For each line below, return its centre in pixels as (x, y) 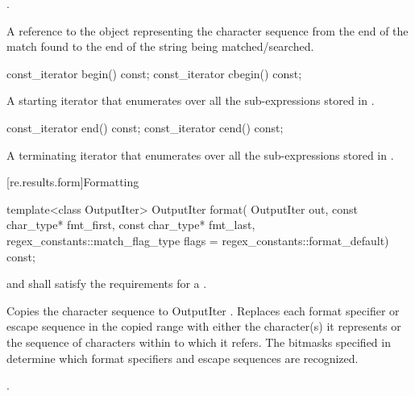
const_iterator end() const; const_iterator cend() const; (145, 127)
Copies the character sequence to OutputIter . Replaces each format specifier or (203, 310)
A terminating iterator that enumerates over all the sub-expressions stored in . (200, 154)
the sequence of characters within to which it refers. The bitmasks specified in (199, 342)
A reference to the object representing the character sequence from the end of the (207, 30)
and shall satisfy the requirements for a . (107, 283)
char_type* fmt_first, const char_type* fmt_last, (131, 225)
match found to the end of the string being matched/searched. (160, 46)
